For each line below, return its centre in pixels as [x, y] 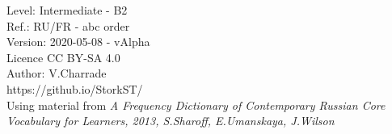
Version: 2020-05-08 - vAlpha [78, 42]
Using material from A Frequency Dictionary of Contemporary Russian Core [196, 105]
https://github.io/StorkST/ [75, 88]
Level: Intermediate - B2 [67, 10]
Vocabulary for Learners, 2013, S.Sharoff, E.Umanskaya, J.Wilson [171, 121]
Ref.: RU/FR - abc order [68, 25]
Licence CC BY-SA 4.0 [63, 57]
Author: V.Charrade [57, 73]
